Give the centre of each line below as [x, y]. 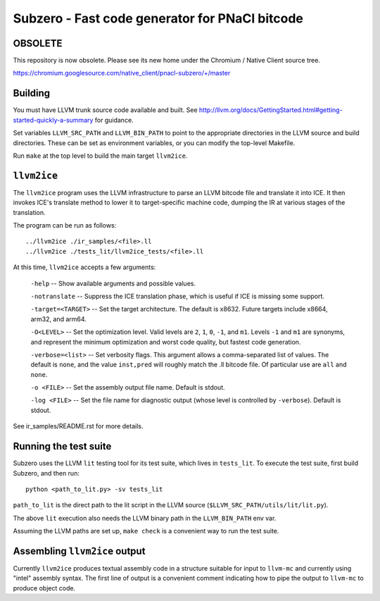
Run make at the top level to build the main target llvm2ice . [100, 156]
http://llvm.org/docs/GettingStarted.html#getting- [271, 110]
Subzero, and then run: [46, 473]
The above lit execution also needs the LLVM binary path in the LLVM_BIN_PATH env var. [145, 518]
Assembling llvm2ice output [79, 551]
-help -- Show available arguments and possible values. [113, 283]
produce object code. [44, 588]
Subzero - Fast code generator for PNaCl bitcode [158, 18]
